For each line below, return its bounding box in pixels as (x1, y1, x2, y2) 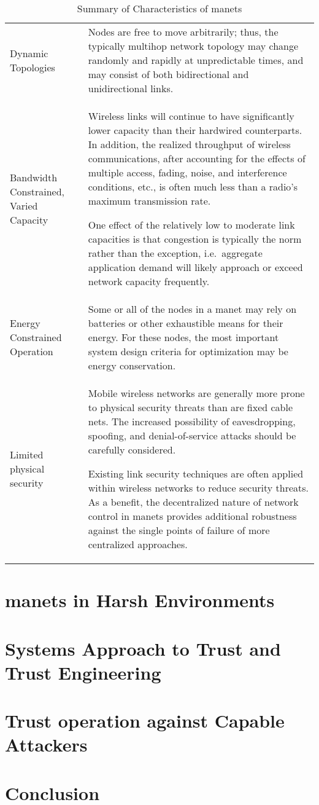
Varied (10, 198, 38, 213)
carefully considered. (88, 442, 176, 457)
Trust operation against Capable (5, 708, 285, 733)
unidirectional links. (88, 81, 174, 95)
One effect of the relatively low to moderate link (88, 218, 295, 232)
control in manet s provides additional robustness (88, 509, 297, 523)
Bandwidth (10, 170, 58, 184)
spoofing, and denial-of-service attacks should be (88, 428, 296, 442)
